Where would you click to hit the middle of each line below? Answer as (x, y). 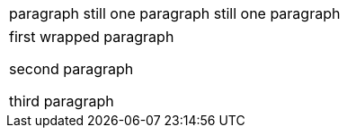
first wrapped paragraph (92, 37)
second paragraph (71, 69)
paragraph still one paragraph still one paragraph (175, 13)
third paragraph (62, 101)
